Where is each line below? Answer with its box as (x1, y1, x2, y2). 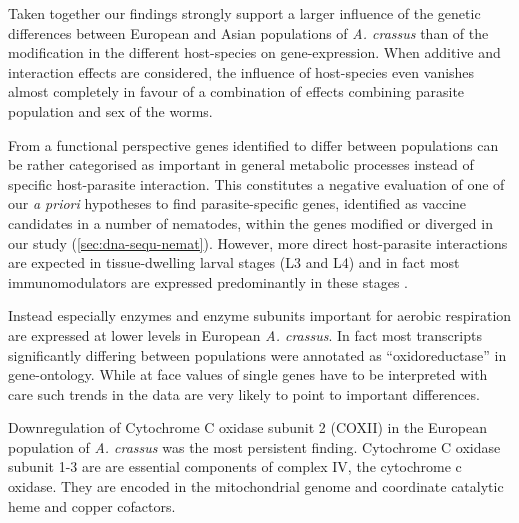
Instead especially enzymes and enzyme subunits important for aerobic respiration (8, 305, 512, 326)
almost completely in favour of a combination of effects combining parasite (8, 81, 465, 102)
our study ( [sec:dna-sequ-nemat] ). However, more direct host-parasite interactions (8, 232, 508, 253)
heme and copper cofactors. (8, 495, 176, 516)
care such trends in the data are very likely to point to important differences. (8, 383, 480, 404)
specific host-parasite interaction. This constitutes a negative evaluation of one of (8, 173, 505, 194)
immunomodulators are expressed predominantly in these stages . (8, 271, 409, 292)
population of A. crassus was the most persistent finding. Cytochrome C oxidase (8, 436, 501, 457)
